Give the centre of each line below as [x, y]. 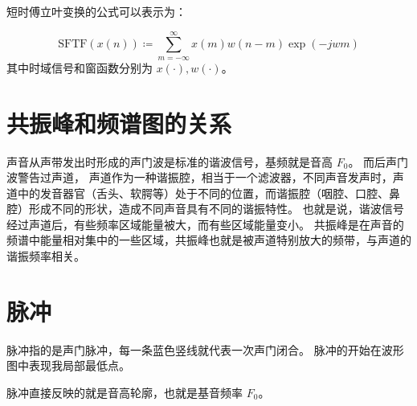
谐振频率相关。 [46, 256]
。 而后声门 [378, 161]
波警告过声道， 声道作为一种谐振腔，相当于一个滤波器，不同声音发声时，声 [205, 177]
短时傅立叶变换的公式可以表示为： [96, 11]
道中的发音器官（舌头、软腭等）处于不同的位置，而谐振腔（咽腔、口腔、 [198, 193]
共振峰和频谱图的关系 [119, 123]
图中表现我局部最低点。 [68, 365]
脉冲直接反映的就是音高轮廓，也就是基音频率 [125, 392]
